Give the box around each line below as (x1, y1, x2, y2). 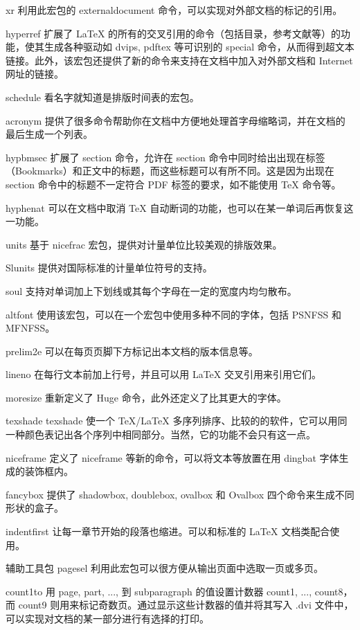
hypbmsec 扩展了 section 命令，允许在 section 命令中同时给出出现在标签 (6, 150, 325, 164)
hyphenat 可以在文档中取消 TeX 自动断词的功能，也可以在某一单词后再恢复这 (6, 200, 354, 215)
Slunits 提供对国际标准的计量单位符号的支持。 (6, 260, 213, 275)
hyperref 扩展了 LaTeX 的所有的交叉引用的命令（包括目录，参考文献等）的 (6, 26, 341, 40)
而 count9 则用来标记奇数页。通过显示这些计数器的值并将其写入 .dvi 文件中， (6, 597, 354, 612)
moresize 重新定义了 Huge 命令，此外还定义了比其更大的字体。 (6, 390, 287, 404)
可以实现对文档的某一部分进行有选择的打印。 (6, 611, 209, 625)
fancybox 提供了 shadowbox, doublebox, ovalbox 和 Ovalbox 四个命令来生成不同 (6, 487, 354, 501)
